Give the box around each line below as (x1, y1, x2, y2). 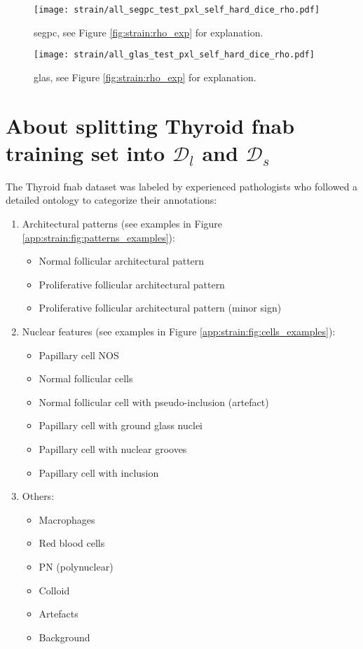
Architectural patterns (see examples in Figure (22, 216, 223, 230)
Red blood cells (39, 536, 105, 550)
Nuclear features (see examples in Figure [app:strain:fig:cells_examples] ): (22, 323, 336, 338)
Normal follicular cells (39, 371, 133, 386)
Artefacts (39, 606, 78, 621)
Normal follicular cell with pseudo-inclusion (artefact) (39, 394, 269, 409)
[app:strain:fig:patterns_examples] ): (22, 230, 175, 244)
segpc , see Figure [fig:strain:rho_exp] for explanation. (34, 25, 263, 39)
